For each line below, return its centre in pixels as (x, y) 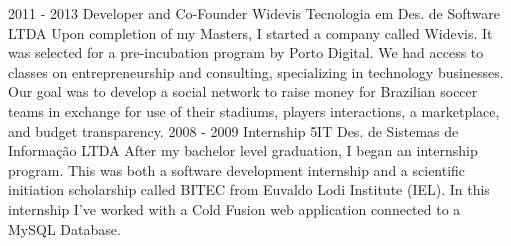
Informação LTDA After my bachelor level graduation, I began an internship (243, 150)
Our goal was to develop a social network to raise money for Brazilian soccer (243, 91)
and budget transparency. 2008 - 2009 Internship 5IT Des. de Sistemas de (233, 130)
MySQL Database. (64, 228)
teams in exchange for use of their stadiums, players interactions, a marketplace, (254, 110)
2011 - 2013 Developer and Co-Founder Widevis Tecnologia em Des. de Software (254, 13)
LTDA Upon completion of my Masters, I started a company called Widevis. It (250, 32)
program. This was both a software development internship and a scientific (237, 169)
